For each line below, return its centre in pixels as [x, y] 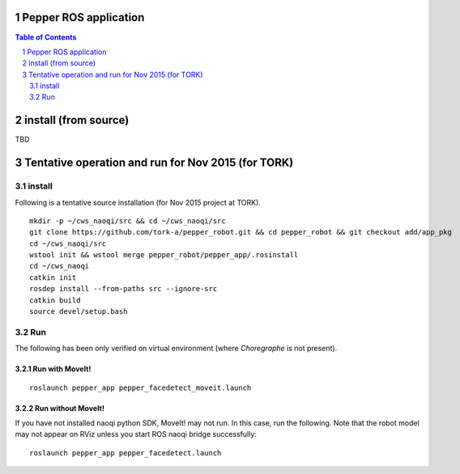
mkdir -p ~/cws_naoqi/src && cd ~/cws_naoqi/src [128, 221]
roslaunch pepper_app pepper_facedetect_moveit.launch [141, 387]
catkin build [55, 300]
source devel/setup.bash [79, 312]
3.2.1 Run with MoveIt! [53, 369]
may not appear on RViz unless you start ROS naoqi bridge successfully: [136, 434]
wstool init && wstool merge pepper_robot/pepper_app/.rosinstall [164, 255]
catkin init [53, 277]
